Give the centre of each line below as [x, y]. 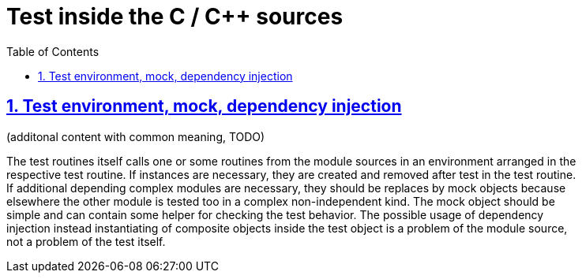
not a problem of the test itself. [86, 241]
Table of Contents [53, 51]
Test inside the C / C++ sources [175, 17]
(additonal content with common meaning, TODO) [136, 136]
